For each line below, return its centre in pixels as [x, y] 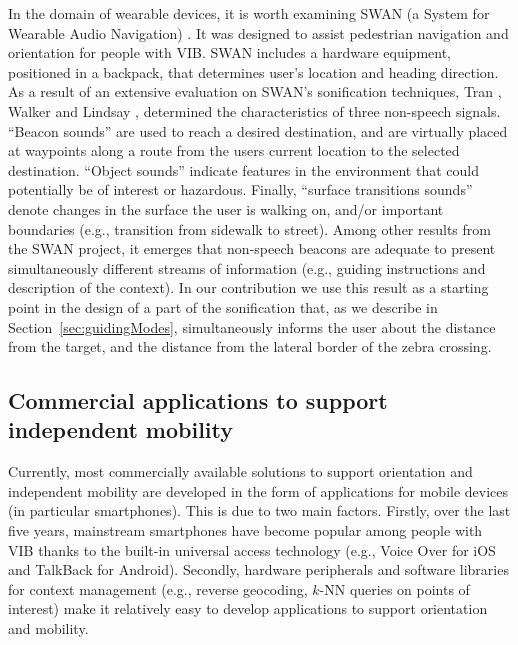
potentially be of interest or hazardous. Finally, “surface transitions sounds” [240, 189]
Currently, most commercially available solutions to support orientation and [240, 471]
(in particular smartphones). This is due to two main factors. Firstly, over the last [259, 510]
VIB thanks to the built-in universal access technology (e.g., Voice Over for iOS [252, 549]
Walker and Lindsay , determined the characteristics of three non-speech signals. [254, 110]
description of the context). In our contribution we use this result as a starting [248, 287]
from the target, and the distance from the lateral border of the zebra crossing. [250, 346]
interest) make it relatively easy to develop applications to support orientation [248, 608]
